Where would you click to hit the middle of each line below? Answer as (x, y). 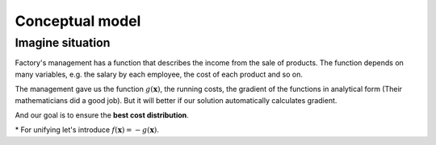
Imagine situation (63, 43)
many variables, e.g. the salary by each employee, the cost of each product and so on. (159, 74)
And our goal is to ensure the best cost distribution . (102, 115)
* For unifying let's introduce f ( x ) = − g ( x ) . (87, 130)
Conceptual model (78, 21)
